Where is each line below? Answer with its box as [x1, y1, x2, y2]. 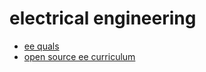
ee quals [23, 40, 60, 52]
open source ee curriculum [23, 50, 136, 62]
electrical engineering [9, 7, 197, 30]
